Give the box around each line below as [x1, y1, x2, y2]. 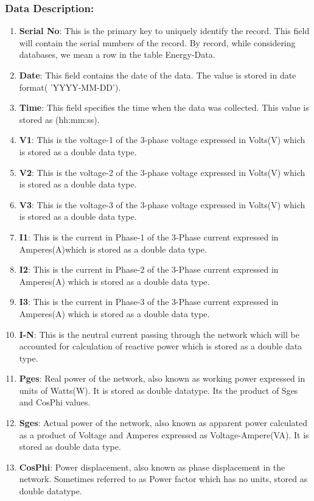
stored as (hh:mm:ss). [19, 113, 100, 125]
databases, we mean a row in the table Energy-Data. [19, 48, 215, 61]
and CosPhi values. [19, 396, 91, 408]
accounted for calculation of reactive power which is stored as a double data [19, 340, 302, 352]
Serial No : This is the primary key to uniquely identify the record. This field [19, 24, 310, 37]
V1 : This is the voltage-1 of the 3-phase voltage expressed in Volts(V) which [19, 133, 305, 146]
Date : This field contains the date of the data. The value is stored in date [19, 69, 296, 81]
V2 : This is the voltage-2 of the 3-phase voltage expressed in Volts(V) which [19, 166, 305, 178]
